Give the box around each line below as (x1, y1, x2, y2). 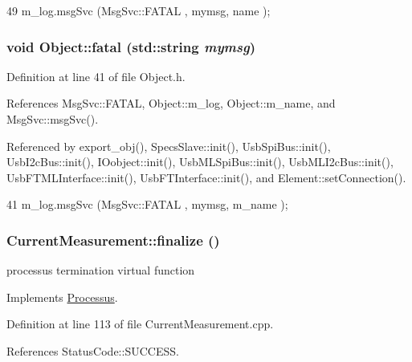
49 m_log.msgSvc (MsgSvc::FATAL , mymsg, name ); (6, 2, 271, 18)
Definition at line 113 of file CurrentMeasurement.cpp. (6, 315, 274, 332)
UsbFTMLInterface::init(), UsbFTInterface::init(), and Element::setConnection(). (6, 169, 406, 185)
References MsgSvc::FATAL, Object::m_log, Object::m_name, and (6, 95, 336, 112)
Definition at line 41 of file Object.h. (6, 67, 186, 84)
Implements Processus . (6, 288, 118, 305)
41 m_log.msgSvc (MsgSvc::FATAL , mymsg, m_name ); (6, 196, 288, 213)
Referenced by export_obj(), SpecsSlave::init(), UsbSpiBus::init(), (6, 137, 331, 154)
